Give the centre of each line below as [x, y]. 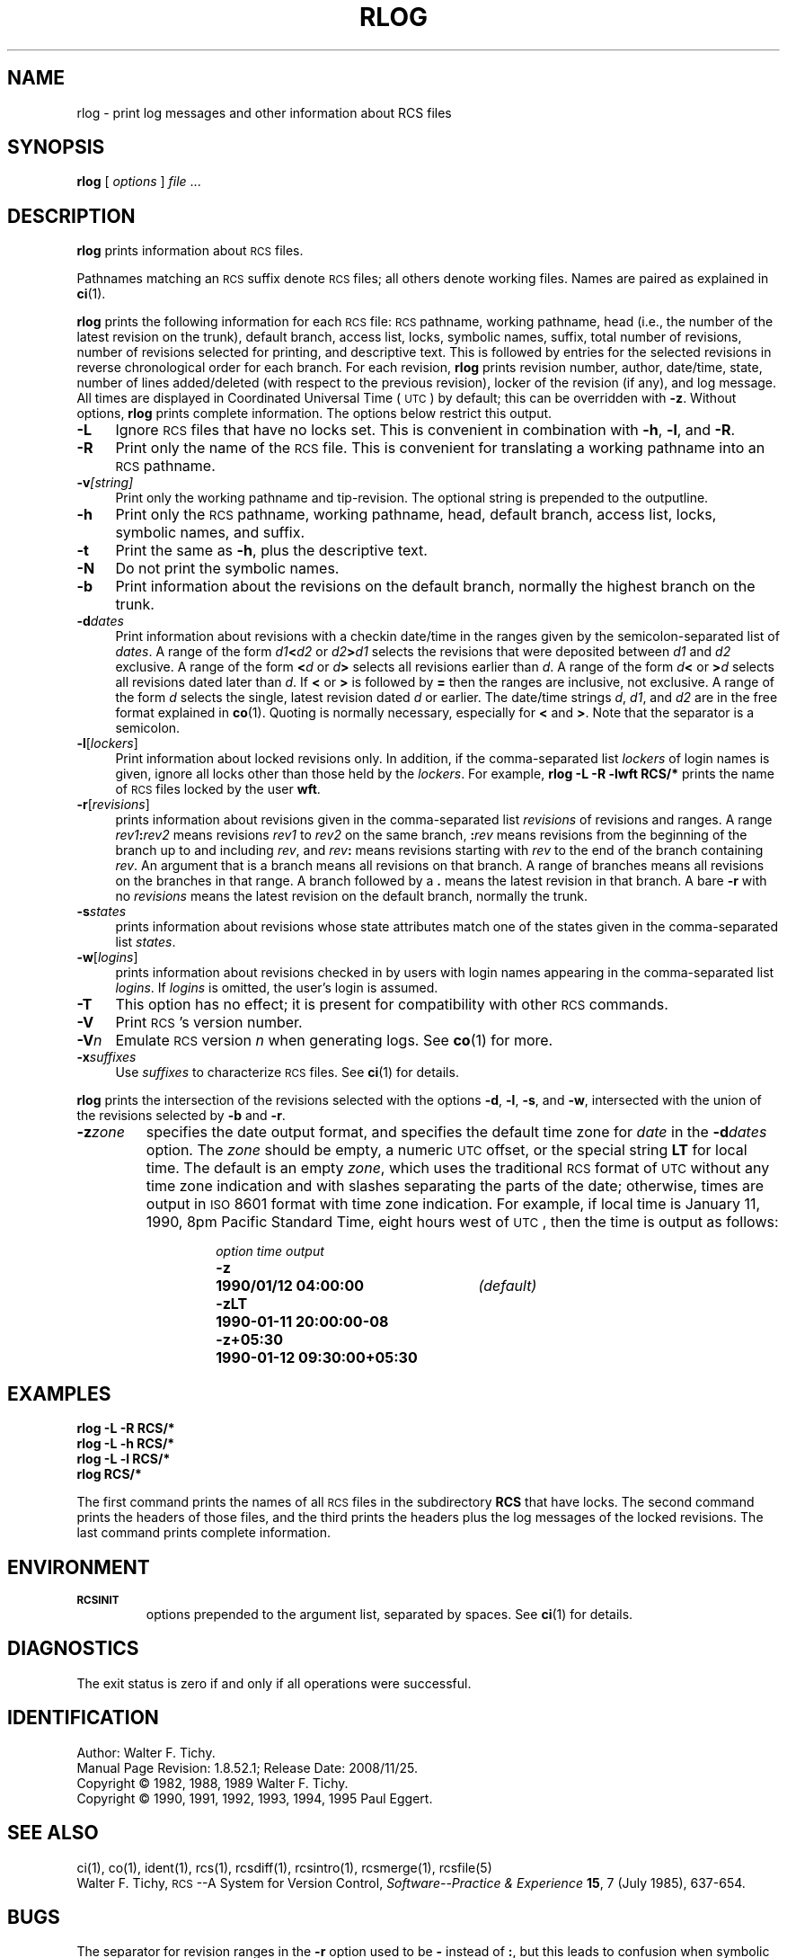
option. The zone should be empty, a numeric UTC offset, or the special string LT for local [447, 1150]
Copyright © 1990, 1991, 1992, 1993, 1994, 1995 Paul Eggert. [255, 1798]
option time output [270, 1251]
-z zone [101, 1132]
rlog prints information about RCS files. [190, 251]
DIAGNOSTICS [73, 1649]
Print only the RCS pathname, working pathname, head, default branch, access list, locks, [416, 515]
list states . [146, 942]
